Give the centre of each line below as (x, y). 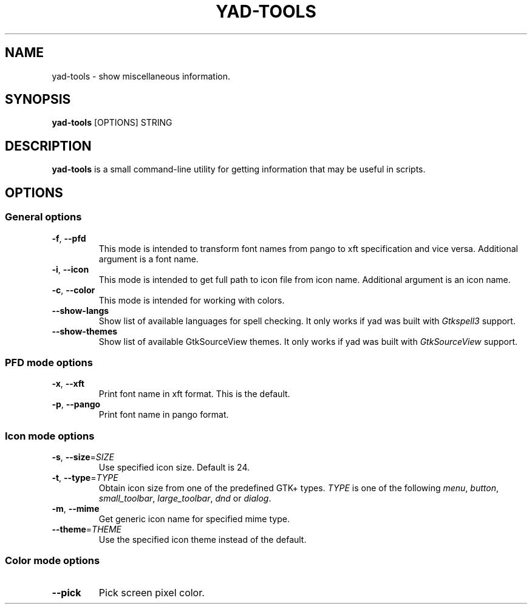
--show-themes (85, 331)
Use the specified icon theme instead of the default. (203, 539)
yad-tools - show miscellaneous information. (141, 76)
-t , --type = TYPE (85, 478)
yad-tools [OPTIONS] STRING (112, 123)
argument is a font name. (148, 259)
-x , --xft (68, 384)
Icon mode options (50, 436)
